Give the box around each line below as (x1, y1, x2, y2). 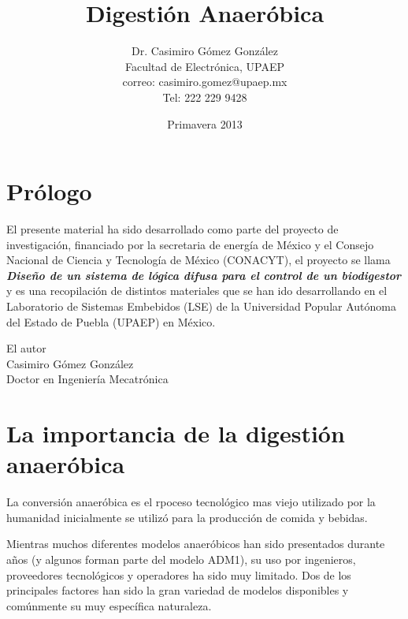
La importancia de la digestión (6, 417, 345, 449)
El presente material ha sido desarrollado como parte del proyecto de (6, 221, 339, 237)
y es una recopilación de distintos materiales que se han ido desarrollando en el (6, 282, 388, 299)
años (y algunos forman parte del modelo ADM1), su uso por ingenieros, (6, 551, 356, 568)
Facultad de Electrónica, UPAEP (124, 58, 285, 74)
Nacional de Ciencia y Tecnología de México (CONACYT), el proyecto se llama (6, 252, 391, 268)
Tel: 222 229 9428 (162, 88, 247, 105)
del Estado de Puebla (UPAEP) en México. (6, 313, 216, 330)
